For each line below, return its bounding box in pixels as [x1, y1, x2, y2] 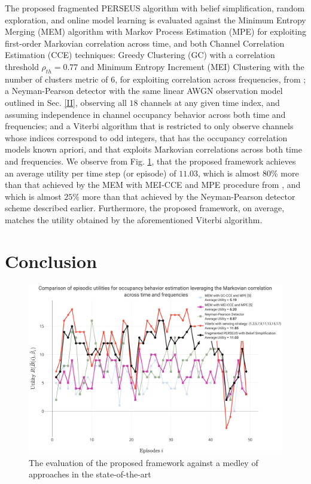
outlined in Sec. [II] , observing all [5, 96, 127, 108]
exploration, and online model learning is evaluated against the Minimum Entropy [5, 13, 306, 26]
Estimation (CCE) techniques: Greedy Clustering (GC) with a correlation [5, 48, 275, 61]
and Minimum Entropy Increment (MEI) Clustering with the [81, 60, 304, 72]
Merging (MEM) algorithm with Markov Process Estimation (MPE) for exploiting [5, 25, 306, 38]
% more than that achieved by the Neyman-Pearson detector [72, 190, 295, 202]
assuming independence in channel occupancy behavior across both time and [5, 108, 286, 120]
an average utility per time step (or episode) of [5, 166, 176, 179]
